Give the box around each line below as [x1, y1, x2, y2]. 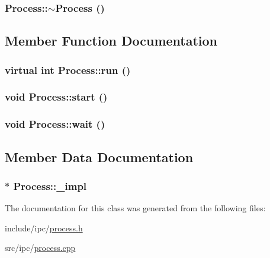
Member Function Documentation [5, 31, 218, 50]
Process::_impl [13, 178, 87, 193]
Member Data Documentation [5, 147, 194, 166]
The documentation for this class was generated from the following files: [5, 202, 266, 214]
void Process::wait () [5, 117, 105, 131]
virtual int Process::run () [5, 62, 131, 77]
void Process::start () [5, 89, 108, 104]
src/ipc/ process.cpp [5, 241, 76, 254]
